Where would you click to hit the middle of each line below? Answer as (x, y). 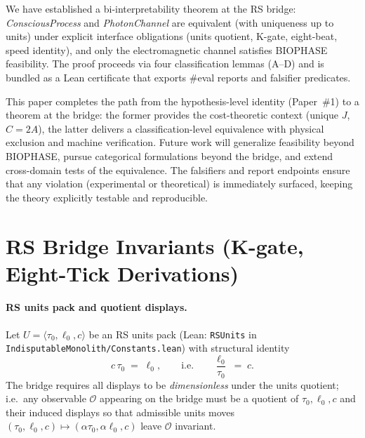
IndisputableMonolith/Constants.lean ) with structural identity (148, 348)
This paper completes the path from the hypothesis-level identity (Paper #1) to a (182, 101)
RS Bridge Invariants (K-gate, (155, 245)
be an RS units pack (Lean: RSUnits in (173, 334)
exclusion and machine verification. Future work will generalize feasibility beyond (180, 142)
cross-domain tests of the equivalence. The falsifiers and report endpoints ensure (178, 170)
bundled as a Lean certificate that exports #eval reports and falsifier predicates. (178, 77)
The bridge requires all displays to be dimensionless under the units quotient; (172, 384)
